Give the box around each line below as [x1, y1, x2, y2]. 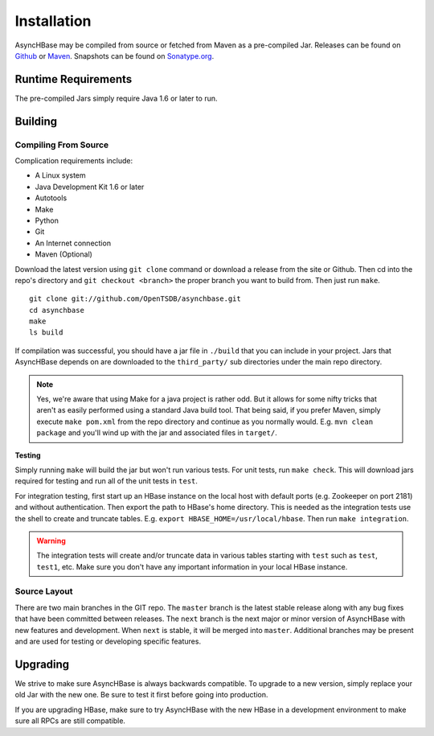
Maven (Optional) [35, 249, 92, 259]
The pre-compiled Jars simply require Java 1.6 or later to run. [14, 93, 218, 103]
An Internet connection [35, 238, 112, 248]
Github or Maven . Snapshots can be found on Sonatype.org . [14, 51, 215, 60]
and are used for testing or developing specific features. [14, 636, 201, 647]
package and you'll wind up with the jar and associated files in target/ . [36, 428, 277, 438]
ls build [29, 328, 63, 337]
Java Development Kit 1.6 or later [35, 182, 145, 191]
